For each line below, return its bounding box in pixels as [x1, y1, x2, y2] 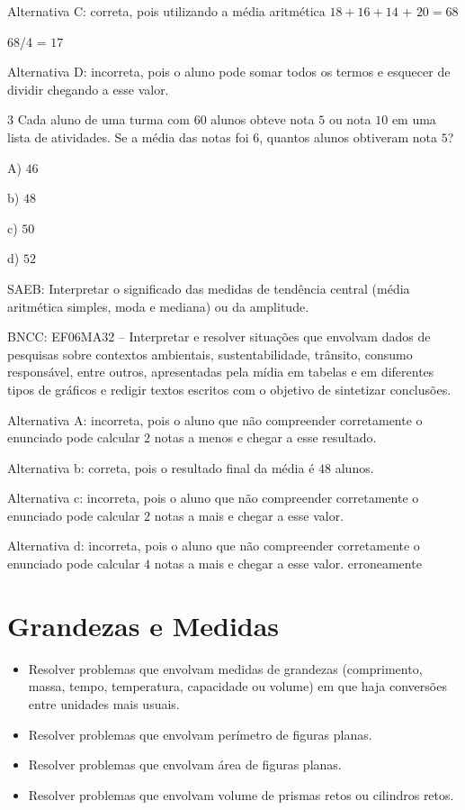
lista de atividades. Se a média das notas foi [7, 127, 249, 146]
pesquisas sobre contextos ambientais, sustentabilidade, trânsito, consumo [7, 344, 413, 363]
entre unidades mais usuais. [28, 694, 180, 713]
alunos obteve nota [210, 110, 315, 129]
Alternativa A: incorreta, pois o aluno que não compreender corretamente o [7, 410, 423, 429]
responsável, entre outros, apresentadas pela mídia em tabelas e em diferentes [7, 362, 434, 381]
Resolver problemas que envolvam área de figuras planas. [28, 755, 342, 774]
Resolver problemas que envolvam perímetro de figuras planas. [28, 724, 372, 743]
